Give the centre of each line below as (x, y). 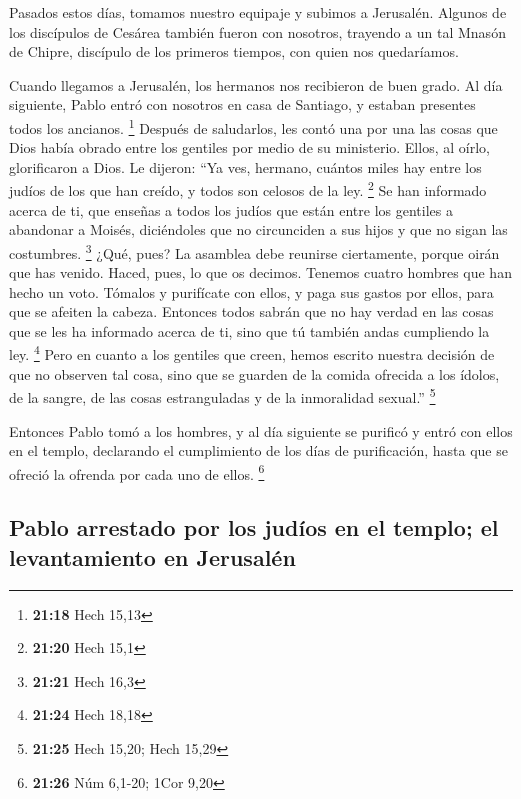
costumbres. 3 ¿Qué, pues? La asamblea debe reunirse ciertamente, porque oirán (254, 251)
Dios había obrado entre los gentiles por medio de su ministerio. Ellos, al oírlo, (249, 147)
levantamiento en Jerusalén (152, 556)
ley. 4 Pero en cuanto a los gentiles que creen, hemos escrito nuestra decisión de (252, 353)
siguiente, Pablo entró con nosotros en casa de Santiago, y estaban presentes (242, 104)
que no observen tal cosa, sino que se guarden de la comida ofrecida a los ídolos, (254, 373)
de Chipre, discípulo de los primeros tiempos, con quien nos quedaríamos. (234, 51)
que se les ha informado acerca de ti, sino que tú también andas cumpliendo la (249, 330)
